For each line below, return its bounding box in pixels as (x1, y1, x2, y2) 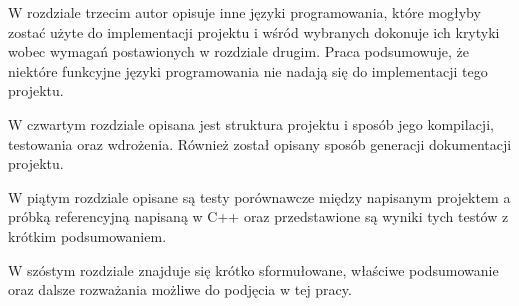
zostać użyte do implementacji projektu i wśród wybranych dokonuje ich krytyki (8, 21, 500, 42)
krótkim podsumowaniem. (8, 225, 167, 246)
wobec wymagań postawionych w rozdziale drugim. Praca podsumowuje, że (8, 41, 469, 62)
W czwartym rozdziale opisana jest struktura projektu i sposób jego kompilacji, (8, 113, 494, 134)
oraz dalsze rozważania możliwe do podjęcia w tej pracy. (8, 279, 352, 300)
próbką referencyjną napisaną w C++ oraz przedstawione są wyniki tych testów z (8, 206, 509, 227)
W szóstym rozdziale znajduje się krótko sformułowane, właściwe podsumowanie (8, 259, 499, 280)
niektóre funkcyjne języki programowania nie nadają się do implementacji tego (8, 60, 488, 81)
